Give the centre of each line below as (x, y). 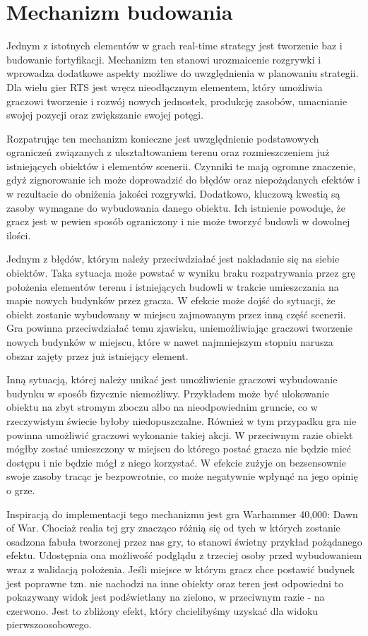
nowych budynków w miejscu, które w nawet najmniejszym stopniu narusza (170, 342)
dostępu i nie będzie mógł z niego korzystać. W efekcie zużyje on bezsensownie (176, 462)
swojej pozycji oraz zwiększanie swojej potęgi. (105, 115)
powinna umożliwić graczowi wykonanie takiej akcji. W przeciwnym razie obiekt (180, 434)
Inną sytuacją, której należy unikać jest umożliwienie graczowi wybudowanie (172, 379)
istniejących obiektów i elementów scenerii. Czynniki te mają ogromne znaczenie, (181, 166)
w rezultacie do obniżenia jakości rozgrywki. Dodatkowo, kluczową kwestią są (173, 194)
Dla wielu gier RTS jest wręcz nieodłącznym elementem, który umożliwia (165, 86)
